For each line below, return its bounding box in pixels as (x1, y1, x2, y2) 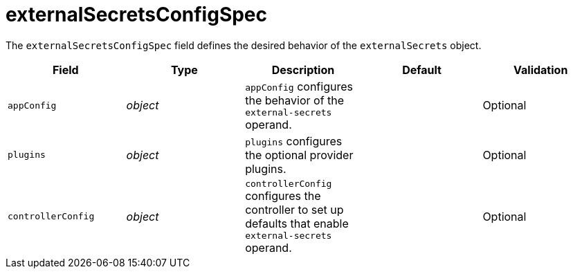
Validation (513, 62, 568, 77)
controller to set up (245, 202, 344, 217)
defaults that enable (245, 216, 349, 230)
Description (271, 62, 335, 77)
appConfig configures (245, 79, 353, 93)
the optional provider (245, 147, 354, 162)
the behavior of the (245, 93, 345, 107)
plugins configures (245, 134, 343, 148)
